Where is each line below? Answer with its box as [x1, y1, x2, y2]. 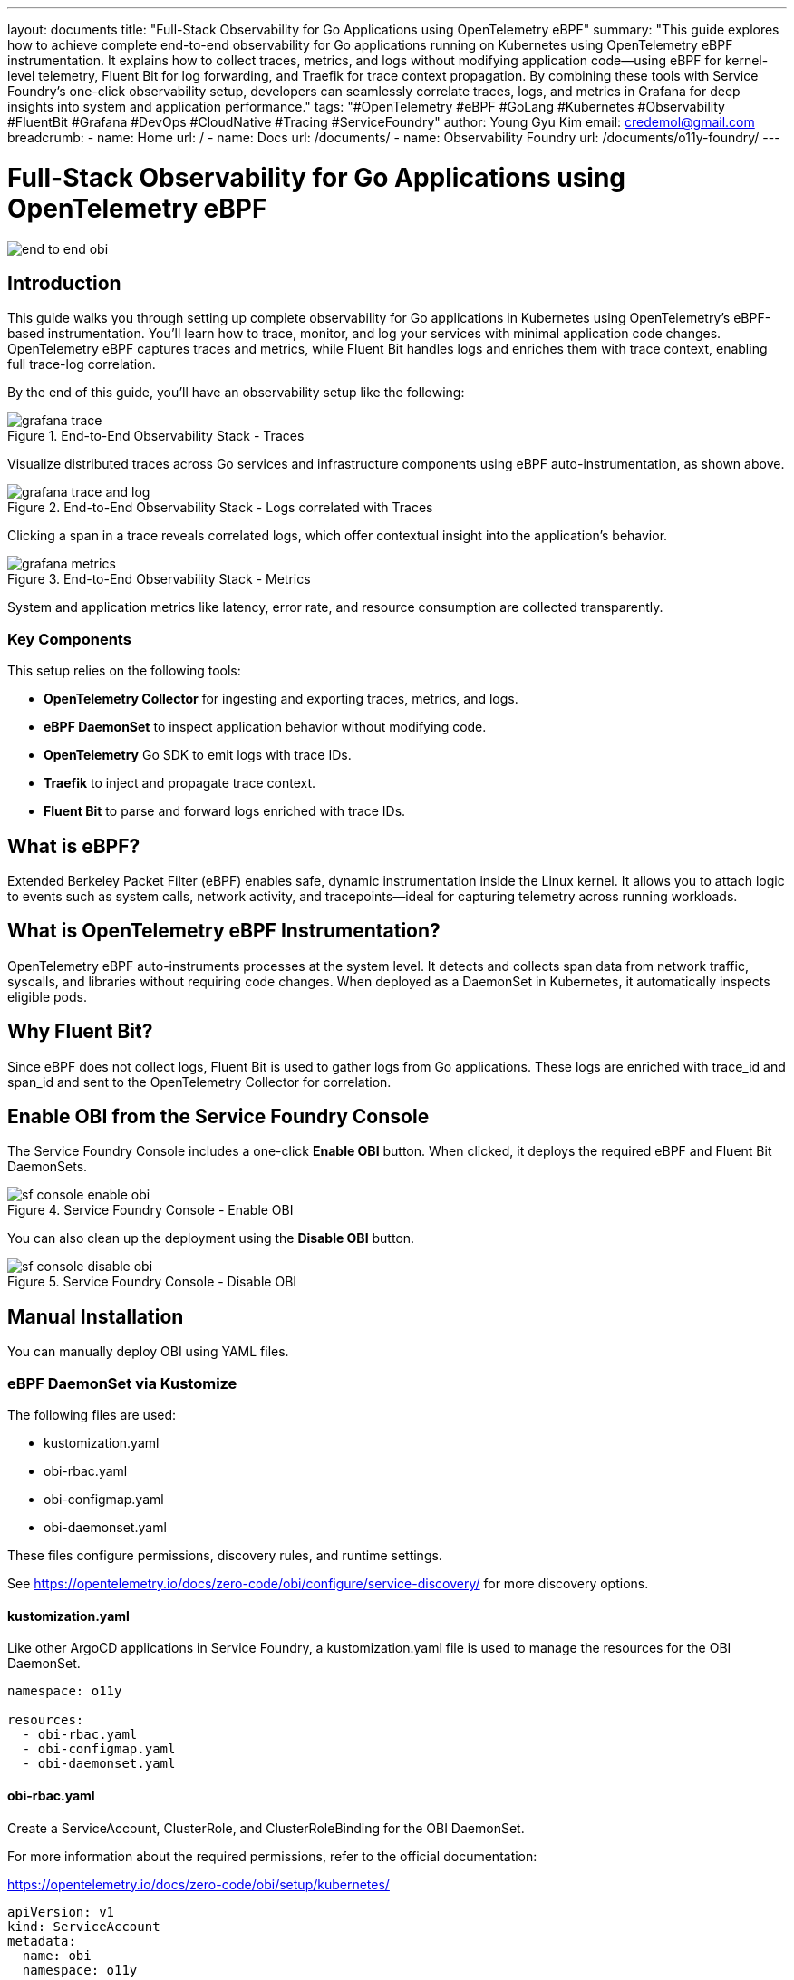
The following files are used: [7, 1407, 177, 1423]
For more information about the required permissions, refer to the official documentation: [7, 1848, 537, 1864]
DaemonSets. [7, 1159, 88, 1175]
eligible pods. [7, 988, 87, 1005]
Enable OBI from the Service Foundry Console [7, 1105, 430, 1129]
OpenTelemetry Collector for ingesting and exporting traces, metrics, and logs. [44, 691, 518, 707]
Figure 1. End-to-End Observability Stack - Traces [7, 428, 305, 444]
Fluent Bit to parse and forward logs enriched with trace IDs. [44, 803, 406, 820]
